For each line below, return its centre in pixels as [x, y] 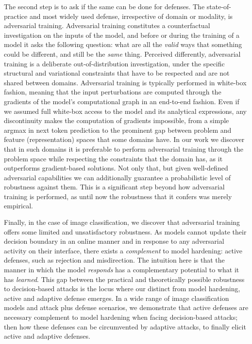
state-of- [219, 6]
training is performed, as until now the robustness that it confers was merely [118, 196]
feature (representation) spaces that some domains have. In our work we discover [124, 139]
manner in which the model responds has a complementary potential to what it [122, 270]
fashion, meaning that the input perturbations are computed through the [113, 92]
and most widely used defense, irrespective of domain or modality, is [131, 16]
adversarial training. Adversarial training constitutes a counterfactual [107, 25]
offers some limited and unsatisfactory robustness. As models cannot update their [125, 231]
